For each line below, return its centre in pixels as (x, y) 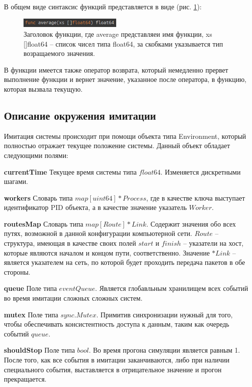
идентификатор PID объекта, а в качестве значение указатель (95, 207)
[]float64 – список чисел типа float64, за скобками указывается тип (123, 43)
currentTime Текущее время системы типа (70, 171)
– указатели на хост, (213, 243)
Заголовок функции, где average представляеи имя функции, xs (118, 34)
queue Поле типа (30, 288)
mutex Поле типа (31, 314)
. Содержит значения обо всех (191, 223)
